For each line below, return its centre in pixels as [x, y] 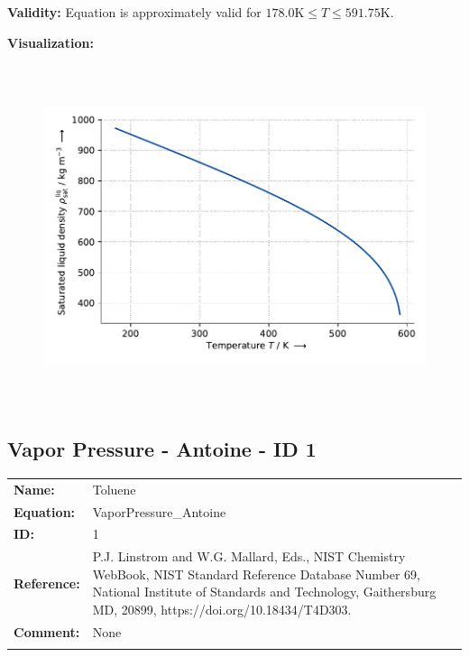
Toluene [114, 489]
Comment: [47, 631]
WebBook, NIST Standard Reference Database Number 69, [256, 574]
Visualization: [51, 42]
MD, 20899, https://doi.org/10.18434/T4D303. [222, 609]
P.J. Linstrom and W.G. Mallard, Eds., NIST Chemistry [249, 556]
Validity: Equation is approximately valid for [134, 12]
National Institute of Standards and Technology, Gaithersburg [264, 592]
